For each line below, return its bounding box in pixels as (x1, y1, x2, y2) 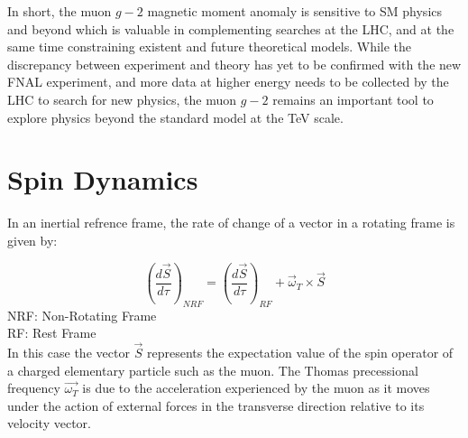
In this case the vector (7, 343, 130, 362)
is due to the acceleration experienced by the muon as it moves (82, 378, 430, 397)
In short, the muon (7, 2, 112, 20)
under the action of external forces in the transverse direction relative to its (7, 396, 425, 415)
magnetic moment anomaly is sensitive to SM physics (147, 2, 442, 20)
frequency (7, 378, 60, 397)
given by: (7, 230, 58, 249)
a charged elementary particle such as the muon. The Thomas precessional (7, 360, 418, 379)
